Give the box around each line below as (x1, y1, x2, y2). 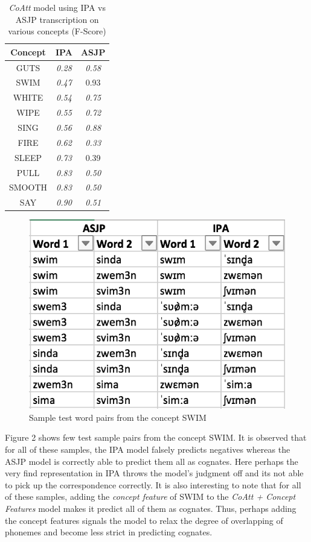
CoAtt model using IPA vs (8, 1, 106, 13)
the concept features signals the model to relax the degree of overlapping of (5, 514, 283, 526)
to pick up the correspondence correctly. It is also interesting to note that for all (5, 478, 301, 491)
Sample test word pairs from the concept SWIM (29, 411, 207, 423)
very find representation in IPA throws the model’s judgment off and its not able (5, 467, 304, 479)
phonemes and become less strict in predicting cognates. (5, 526, 213, 538)
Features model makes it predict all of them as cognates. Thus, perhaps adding (5, 502, 297, 515)
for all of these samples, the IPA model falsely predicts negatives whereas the (5, 443, 290, 456)
